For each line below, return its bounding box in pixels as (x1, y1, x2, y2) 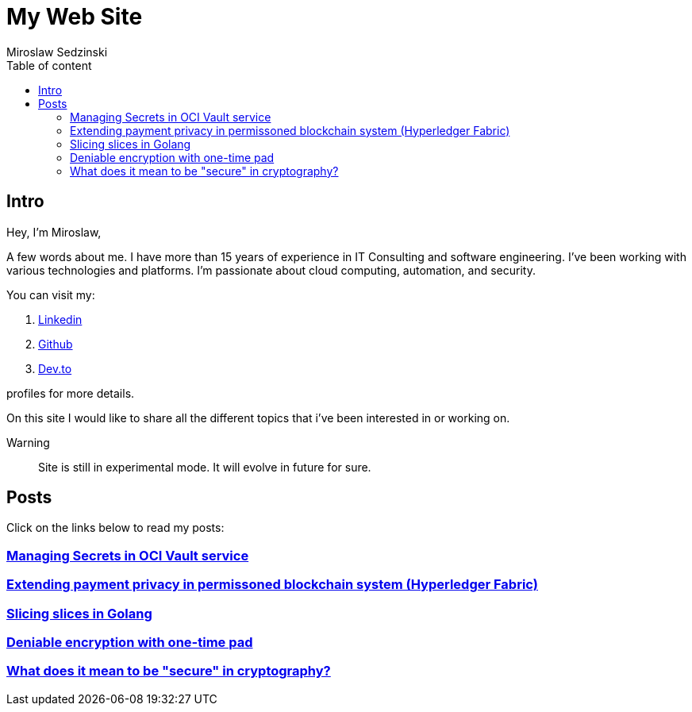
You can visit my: (6, 287, 95, 302)
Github (38, 337, 73, 351)
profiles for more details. (6, 386, 135, 400)
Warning (6, 435, 50, 449)
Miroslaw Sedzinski (6, 44, 108, 59)
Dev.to (38, 361, 72, 375)
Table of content (6, 58, 92, 72)
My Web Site (6, 3, 143, 30)
